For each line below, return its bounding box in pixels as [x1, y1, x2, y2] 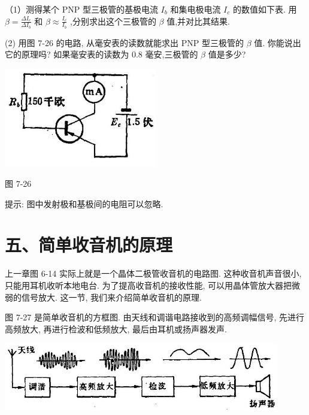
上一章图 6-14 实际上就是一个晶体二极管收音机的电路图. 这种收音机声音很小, [5, 267, 302, 280]
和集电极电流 [170, 3, 221, 15]
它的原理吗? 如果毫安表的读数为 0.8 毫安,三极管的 [5, 48, 198, 60]
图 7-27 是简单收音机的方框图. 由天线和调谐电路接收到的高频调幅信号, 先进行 [5, 311, 305, 323]
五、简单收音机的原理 [5, 232, 173, 257]
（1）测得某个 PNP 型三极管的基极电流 [5, 3, 158, 15]
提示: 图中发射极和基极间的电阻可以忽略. [5, 197, 163, 210]
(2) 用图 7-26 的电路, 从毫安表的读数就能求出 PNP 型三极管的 [5, 36, 244, 49]
